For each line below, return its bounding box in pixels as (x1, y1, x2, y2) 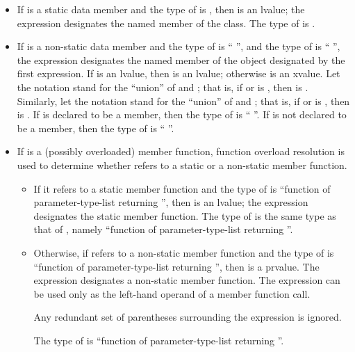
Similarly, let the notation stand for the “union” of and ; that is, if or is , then (17, 93, 350, 108)
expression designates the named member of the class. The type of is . (17, 15, 315, 30)
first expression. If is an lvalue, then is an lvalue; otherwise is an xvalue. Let (17, 66, 340, 81)
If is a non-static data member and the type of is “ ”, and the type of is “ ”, (17, 39, 340, 54)
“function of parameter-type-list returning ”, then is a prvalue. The (33, 259, 320, 273)
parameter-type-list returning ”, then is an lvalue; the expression (33, 195, 308, 209)
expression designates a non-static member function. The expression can (33, 273, 340, 287)
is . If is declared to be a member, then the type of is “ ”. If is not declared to (17, 107, 347, 122)
